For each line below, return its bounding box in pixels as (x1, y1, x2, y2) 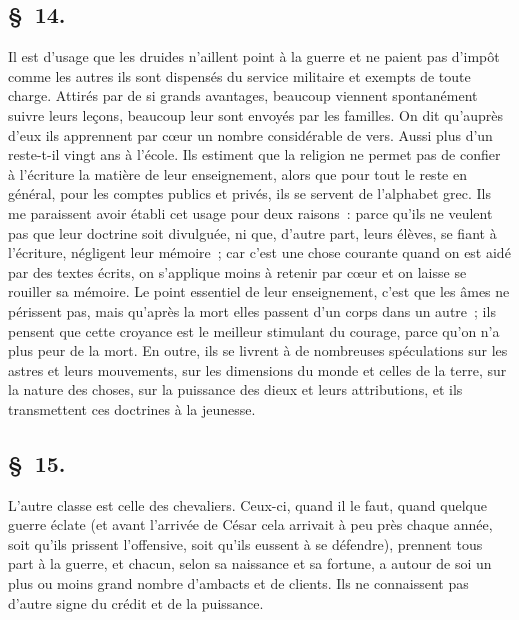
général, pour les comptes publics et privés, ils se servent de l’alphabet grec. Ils (8, 183, 491, 204)
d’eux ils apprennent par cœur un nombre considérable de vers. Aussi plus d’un (8, 124, 493, 145)
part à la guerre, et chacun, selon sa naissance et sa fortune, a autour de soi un (8, 553, 492, 574)
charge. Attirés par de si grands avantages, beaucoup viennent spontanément (8, 85, 478, 106)
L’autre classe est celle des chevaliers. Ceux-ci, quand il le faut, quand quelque (8, 494, 487, 515)
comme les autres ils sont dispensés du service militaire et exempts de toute (8, 65, 471, 86)
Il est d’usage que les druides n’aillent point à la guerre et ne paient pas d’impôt (8, 46, 500, 67)
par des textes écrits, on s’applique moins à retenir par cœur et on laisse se (8, 261, 467, 282)
